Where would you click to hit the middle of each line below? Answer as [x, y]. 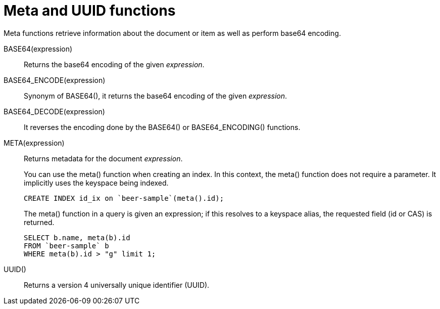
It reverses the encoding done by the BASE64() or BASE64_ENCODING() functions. [162, 127]
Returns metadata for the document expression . [103, 158]
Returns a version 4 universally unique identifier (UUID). [117, 285]
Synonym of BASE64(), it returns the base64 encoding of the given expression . [156, 96]
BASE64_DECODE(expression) [54, 111]
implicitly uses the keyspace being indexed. [96, 183]
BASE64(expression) [38, 49]
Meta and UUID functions [90, 11]
